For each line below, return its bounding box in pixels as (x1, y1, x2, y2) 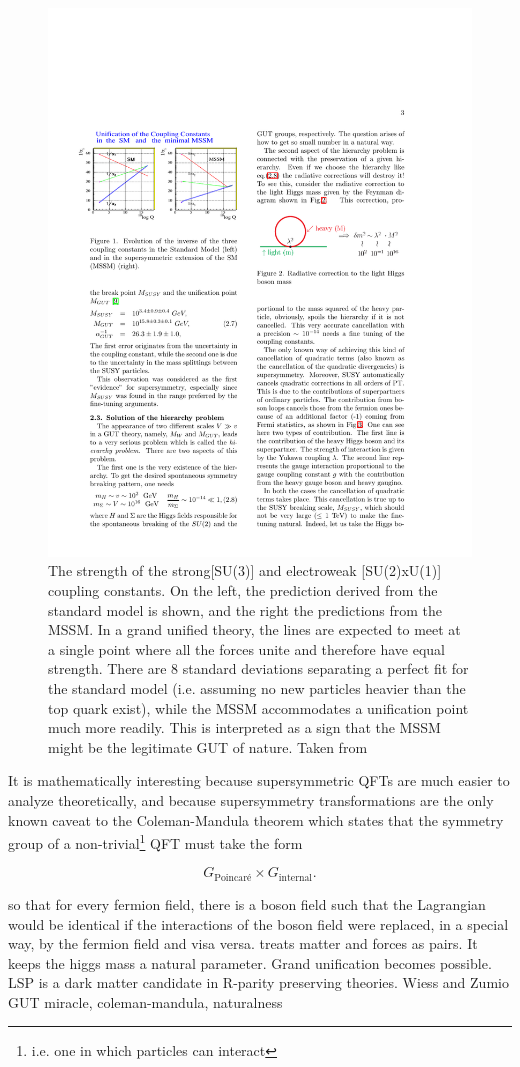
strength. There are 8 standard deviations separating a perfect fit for (48, 658, 469, 679)
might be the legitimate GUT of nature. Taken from (48, 736, 368, 757)
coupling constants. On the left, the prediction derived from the (48, 580, 438, 601)
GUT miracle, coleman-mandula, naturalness (8, 991, 283, 1012)
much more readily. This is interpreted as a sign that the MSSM (48, 717, 441, 738)
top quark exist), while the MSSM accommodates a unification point (48, 697, 469, 718)
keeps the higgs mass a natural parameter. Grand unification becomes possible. (8, 952, 492, 973)
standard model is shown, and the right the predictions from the (48, 599, 443, 620)
